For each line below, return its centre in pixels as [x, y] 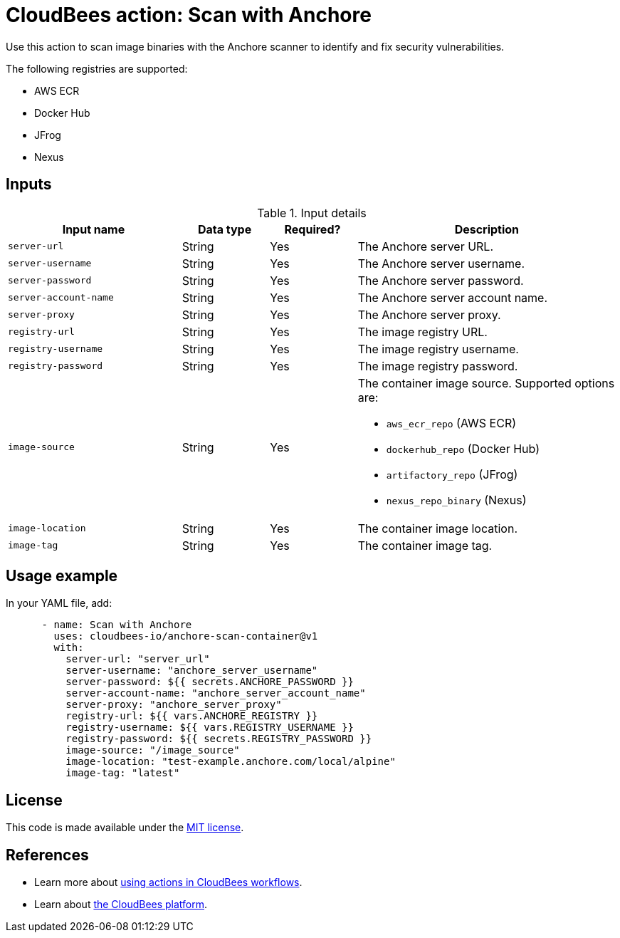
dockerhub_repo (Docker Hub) [463, 448]
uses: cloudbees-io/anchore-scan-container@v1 [186, 636]
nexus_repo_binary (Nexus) [456, 500]
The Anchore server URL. [426, 246]
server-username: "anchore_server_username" [192, 671]
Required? [312, 229]
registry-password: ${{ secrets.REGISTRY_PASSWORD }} [219, 739]
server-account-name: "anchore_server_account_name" [216, 693]
